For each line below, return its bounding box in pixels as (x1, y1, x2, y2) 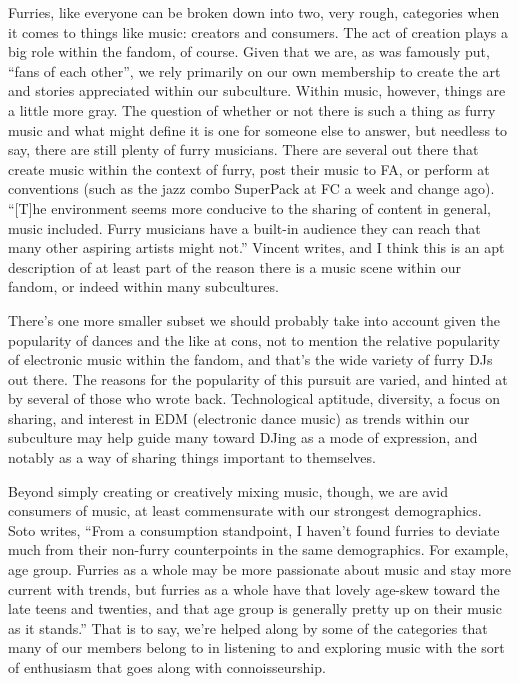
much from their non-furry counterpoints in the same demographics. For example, (8, 539, 509, 560)
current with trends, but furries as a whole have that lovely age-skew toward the (8, 578, 500, 599)
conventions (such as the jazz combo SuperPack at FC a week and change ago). (8, 178, 495, 199)
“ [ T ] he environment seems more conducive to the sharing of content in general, (8, 197, 491, 218)
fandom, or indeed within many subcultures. (8, 276, 279, 297)
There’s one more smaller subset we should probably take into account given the (8, 309, 501, 330)
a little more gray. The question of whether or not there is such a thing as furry (8, 99, 496, 120)
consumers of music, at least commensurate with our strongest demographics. (8, 500, 482, 521)
